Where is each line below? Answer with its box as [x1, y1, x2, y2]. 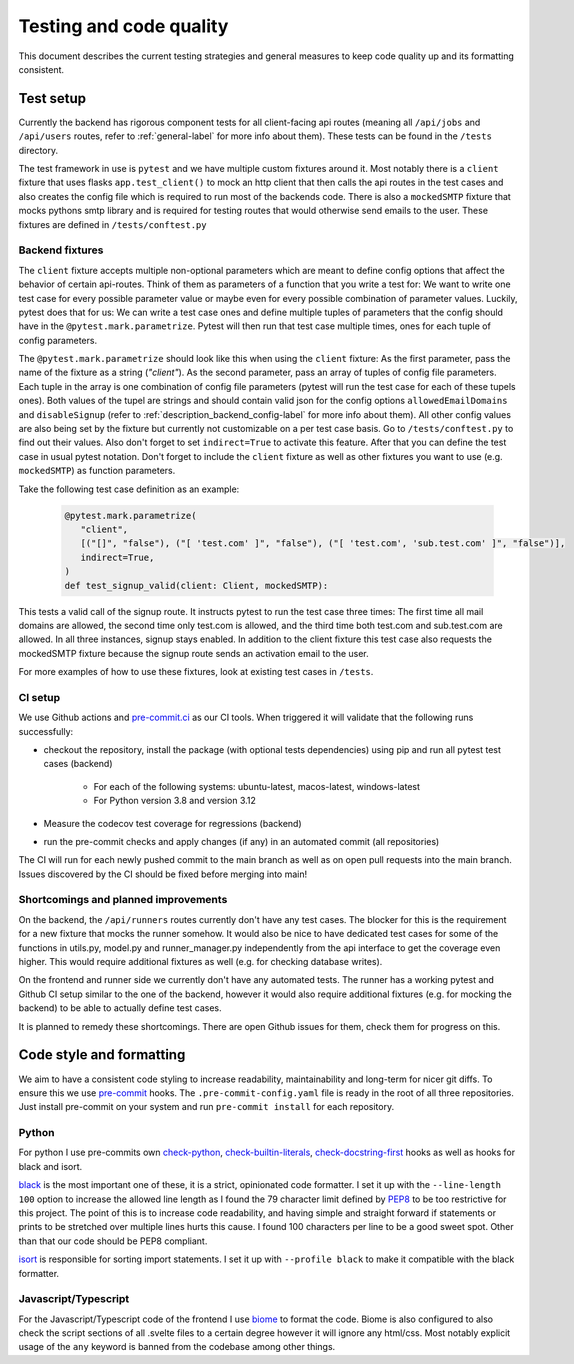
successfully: [18, 725, 74, 737]
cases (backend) [43, 758, 114, 770]
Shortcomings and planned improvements [18, 893, 228, 907]
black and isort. [18, 1160, 83, 1172]
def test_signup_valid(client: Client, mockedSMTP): [64, 580, 329, 591]
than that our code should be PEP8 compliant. [18, 1235, 208, 1247]
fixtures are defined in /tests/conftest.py [18, 218, 207, 230]
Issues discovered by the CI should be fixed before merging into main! [18, 868, 308, 880]
